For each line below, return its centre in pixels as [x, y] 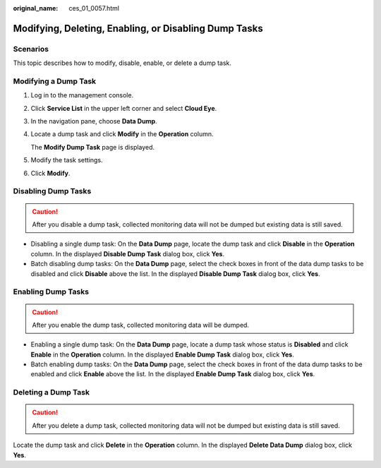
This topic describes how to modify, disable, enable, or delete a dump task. [122, 63]
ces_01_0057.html [94, 8]
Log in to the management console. [82, 95]
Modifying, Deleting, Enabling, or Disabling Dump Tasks [138, 28]
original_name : [36, 8]
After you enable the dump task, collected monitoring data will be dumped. [141, 325]
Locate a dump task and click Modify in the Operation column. [122, 134]
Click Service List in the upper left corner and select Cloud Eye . [124, 108]
